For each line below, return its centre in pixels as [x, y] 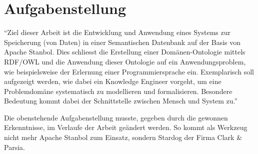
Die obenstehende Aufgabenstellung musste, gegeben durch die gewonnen [116, 117]
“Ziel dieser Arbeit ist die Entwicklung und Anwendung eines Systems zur [117, 32]
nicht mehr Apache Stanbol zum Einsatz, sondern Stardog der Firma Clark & [123, 137]
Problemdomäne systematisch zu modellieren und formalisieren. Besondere [118, 91]
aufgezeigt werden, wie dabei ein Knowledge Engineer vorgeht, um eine [113, 81]
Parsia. [14, 147]
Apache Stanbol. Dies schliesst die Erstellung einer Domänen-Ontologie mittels [125, 52]
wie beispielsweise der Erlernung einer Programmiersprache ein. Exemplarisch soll [129, 71]
